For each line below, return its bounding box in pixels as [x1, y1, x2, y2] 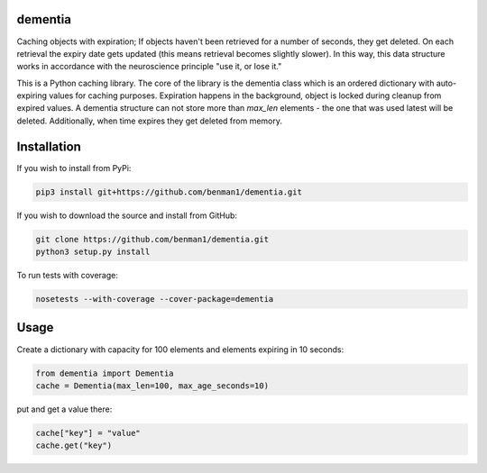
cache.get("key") [35, 441, 113, 450]
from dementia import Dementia [35, 368, 175, 378]
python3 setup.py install [35, 247, 151, 257]
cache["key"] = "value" [35, 428, 142, 438]
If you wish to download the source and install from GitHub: [16, 210, 238, 221]
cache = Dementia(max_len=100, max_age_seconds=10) [35, 380, 270, 391]
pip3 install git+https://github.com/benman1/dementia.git [35, 186, 302, 197]
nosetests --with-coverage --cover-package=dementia [35, 294, 274, 305]
